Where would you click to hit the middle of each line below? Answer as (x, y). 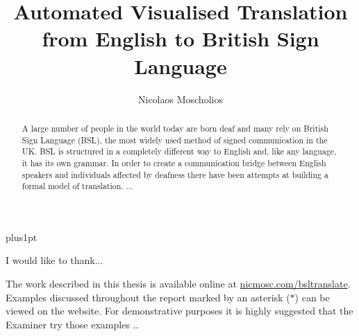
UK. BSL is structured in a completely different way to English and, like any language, (179, 151)
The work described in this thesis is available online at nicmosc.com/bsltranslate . (178, 284)
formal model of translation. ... (77, 186)
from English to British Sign (181, 38)
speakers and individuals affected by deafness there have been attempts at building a (175, 174)
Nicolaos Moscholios (181, 99)
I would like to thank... (55, 260)
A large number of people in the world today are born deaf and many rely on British (175, 128)
